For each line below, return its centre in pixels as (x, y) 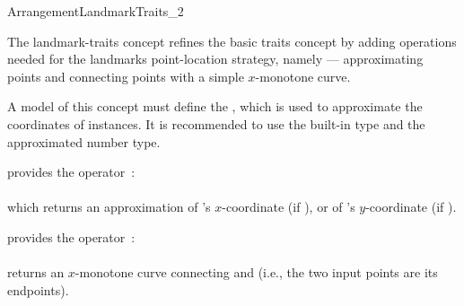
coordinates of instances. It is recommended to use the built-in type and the (216, 123)
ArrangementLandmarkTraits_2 (96, 11)
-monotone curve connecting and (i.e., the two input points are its (256, 272)
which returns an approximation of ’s (109, 207)
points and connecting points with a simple (126, 76)
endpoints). (38, 289)
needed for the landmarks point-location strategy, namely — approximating (215, 59)
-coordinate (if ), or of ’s (289, 207)
